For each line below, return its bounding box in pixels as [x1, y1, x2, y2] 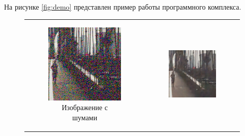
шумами [72, 112, 98, 122]
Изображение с [62, 102, 108, 113]
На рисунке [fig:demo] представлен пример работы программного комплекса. [4, 2, 241, 12]
